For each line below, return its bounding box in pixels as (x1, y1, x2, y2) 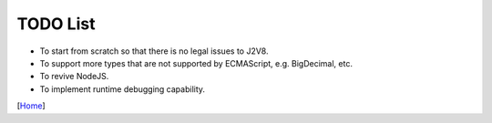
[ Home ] (16, 100, 46, 111)
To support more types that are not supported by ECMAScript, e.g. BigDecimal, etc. (39, 57, 353, 68)
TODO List (16, 14, 96, 34)
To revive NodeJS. (39, 71, 109, 82)
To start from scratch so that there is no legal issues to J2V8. (39, 46, 269, 56)
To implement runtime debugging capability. (39, 83, 205, 95)
